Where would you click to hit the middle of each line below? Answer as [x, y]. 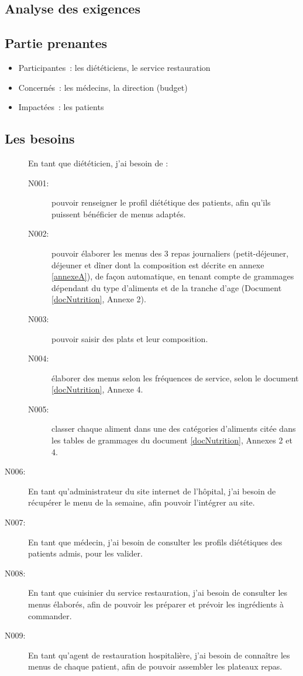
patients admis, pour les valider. [85, 553]
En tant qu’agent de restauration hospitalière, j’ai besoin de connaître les [159, 655]
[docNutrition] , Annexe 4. [97, 389]
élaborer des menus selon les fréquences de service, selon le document [175, 378]
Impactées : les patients [61, 107]
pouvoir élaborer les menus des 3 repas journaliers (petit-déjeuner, [170, 253]
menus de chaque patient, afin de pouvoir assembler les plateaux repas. [155, 666]
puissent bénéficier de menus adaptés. [119, 214]
